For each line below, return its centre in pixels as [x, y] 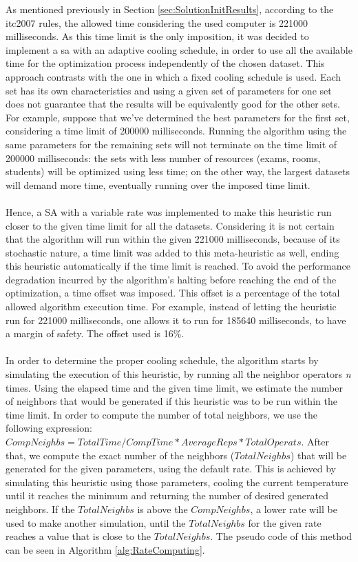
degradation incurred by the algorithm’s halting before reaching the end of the [171, 279]
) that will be [318, 455]
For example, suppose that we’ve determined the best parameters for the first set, [178, 117]
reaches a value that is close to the [78, 536]
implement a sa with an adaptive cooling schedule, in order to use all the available [179, 49]
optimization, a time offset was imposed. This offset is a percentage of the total [173, 293]
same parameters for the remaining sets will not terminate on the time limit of [171, 144]
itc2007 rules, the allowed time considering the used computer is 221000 [157, 22]
